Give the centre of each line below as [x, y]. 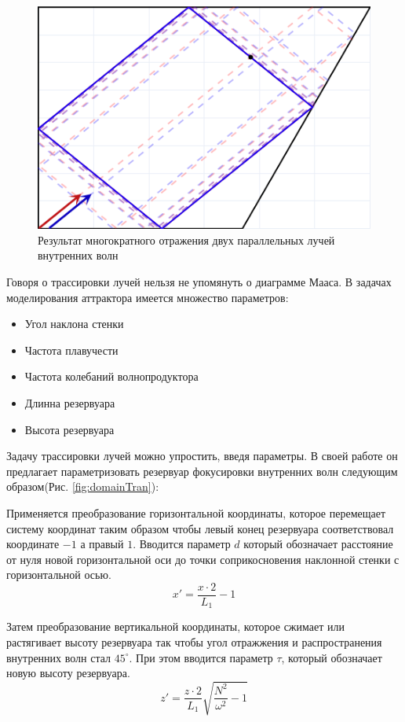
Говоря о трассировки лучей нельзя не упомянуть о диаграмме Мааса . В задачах [199, 282]
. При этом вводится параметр [201, 657]
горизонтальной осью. [59, 575]
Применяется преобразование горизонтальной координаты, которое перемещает [196, 512]
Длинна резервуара [70, 403]
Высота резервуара [69, 429]
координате [33, 544]
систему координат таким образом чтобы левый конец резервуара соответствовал [200, 528]
